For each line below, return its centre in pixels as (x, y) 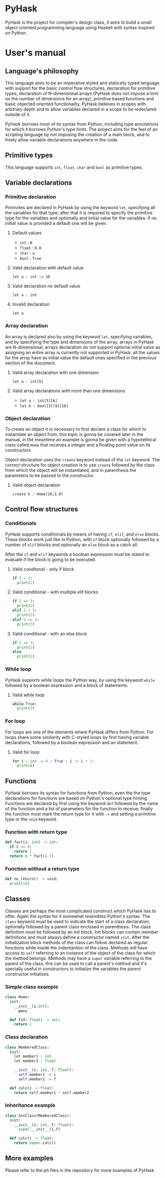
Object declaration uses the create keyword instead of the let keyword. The (82, 460)
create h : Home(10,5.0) (38, 494)
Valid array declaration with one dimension (56, 372)
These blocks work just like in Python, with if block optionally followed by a (82, 539)
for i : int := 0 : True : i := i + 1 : (53, 761)
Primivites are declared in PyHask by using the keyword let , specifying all (80, 208)
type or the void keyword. (31, 819)
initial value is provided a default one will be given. (56, 224)
